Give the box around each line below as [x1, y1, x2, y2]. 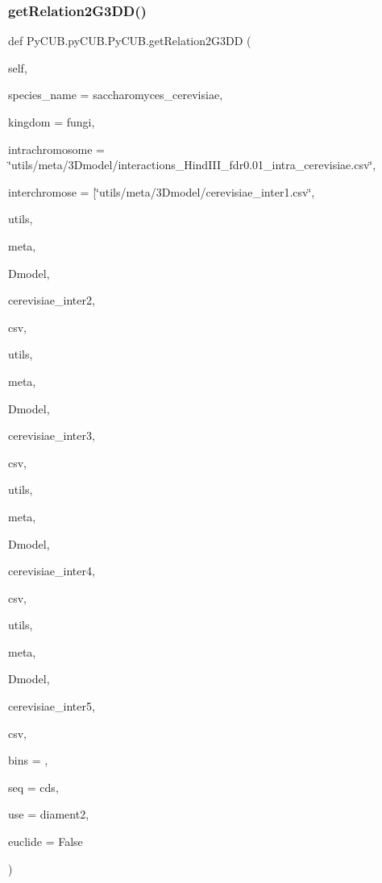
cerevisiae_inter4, [8, 562, 95, 579]
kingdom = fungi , [8, 114, 95, 130]
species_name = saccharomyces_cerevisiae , [8, 86, 223, 103]
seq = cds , [8, 778, 59, 795]
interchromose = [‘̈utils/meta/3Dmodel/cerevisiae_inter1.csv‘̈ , [8, 183, 315, 200]
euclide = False [8, 833, 83, 850]
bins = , [8, 752, 48, 769]
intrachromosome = [8, 140, 105, 157]
